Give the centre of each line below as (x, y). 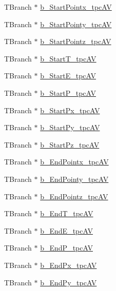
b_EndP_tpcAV (66, 248)
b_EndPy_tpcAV (69, 282)
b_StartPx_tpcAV (70, 110)
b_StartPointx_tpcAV (76, 7)
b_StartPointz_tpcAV (76, 41)
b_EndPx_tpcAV (69, 265)
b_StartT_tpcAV (68, 58)
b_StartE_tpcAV (68, 76)
